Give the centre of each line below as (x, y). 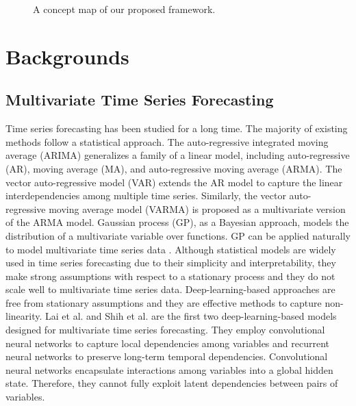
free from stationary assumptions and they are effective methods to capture (164, 302)
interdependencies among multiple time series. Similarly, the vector (146, 195)
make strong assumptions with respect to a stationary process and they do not (170, 276)
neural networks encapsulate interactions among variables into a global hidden (169, 369)
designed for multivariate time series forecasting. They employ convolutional (165, 330)
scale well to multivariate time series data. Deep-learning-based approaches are (170, 289)
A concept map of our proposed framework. (124, 9)
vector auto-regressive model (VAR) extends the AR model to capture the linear (174, 182)
